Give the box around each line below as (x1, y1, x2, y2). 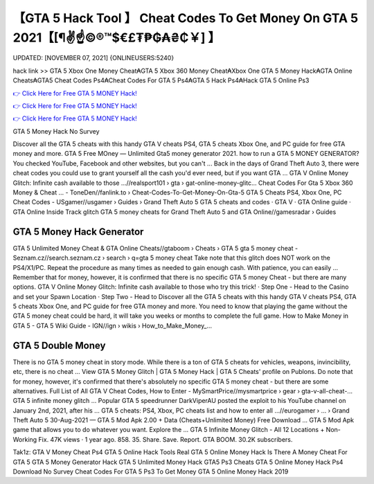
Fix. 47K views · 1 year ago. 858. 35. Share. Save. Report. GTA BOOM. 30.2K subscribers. (38, 435, 293, 443)
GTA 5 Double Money (12, 339, 106, 351)
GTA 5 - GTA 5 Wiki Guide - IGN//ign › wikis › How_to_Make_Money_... (12, 321, 213, 330)
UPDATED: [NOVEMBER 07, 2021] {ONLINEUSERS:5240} (12, 54, 175, 62)
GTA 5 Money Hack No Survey (12, 127, 100, 135)
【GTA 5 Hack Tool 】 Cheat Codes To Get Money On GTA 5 (12, 10, 359, 26)
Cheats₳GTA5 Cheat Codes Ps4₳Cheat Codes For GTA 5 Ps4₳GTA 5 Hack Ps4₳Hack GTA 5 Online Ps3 (12, 76, 310, 84)
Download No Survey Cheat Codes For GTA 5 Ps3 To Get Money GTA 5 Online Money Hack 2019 (12, 467, 289, 476)
